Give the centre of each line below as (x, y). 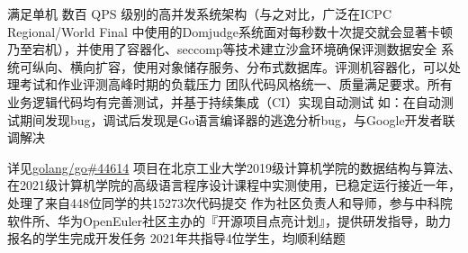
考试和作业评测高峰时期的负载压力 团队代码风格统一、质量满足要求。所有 (236, 84)
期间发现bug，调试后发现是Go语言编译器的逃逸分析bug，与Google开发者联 (237, 119)
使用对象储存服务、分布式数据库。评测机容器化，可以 (290, 66)
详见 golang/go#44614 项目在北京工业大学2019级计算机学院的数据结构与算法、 (234, 167)
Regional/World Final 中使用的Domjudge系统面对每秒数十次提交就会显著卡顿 (230, 31)
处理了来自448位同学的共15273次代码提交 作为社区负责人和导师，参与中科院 (230, 202)
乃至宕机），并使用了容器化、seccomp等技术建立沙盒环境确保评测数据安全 (222, 49)
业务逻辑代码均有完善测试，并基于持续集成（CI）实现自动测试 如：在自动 (224, 101)
